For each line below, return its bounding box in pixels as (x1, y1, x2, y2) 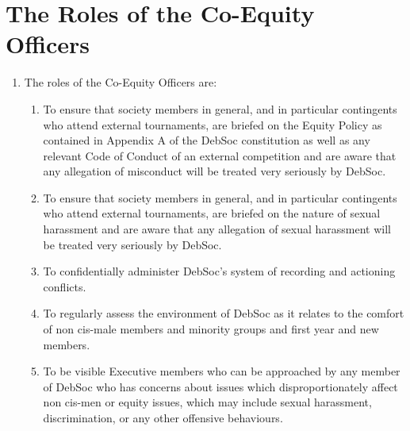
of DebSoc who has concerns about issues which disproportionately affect (43, 378, 398, 394)
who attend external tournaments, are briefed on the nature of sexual (43, 205, 381, 221)
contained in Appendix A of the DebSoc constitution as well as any (43, 132, 370, 148)
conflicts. (43, 278, 86, 294)
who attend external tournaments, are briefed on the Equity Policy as (43, 116, 382, 133)
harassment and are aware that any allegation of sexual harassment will (43, 221, 392, 237)
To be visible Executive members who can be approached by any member (43, 363, 400, 379)
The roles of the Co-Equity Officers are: (24, 74, 217, 90)
